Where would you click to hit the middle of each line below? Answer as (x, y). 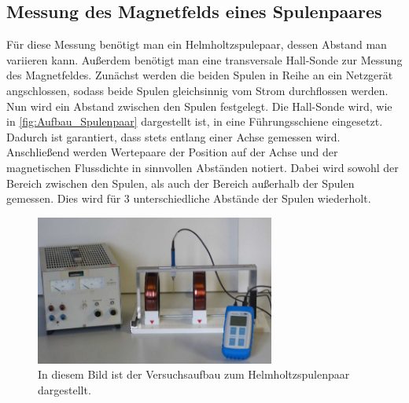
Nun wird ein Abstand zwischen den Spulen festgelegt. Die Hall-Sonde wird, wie (199, 106)
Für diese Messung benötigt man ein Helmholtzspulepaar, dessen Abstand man (197, 44)
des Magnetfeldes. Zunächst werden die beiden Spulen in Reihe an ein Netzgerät (200, 75)
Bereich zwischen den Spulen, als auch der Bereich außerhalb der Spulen (181, 183)
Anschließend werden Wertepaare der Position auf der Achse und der (172, 152)
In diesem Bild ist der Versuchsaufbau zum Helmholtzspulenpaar (194, 374)
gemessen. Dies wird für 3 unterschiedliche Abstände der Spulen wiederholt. (189, 198)
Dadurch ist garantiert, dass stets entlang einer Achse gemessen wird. (173, 136)
